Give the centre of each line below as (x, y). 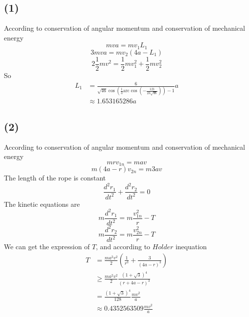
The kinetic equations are (42, 204)
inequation (191, 247)
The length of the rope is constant (55, 178)
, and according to (123, 247)
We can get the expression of (47, 247)
